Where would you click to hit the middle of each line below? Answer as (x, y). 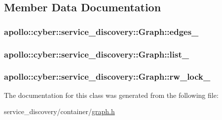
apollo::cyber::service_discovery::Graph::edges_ (101, 31)
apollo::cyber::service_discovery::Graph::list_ (96, 54)
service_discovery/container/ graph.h (59, 111)
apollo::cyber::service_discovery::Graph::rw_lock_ (107, 76)
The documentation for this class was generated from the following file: (111, 95)
